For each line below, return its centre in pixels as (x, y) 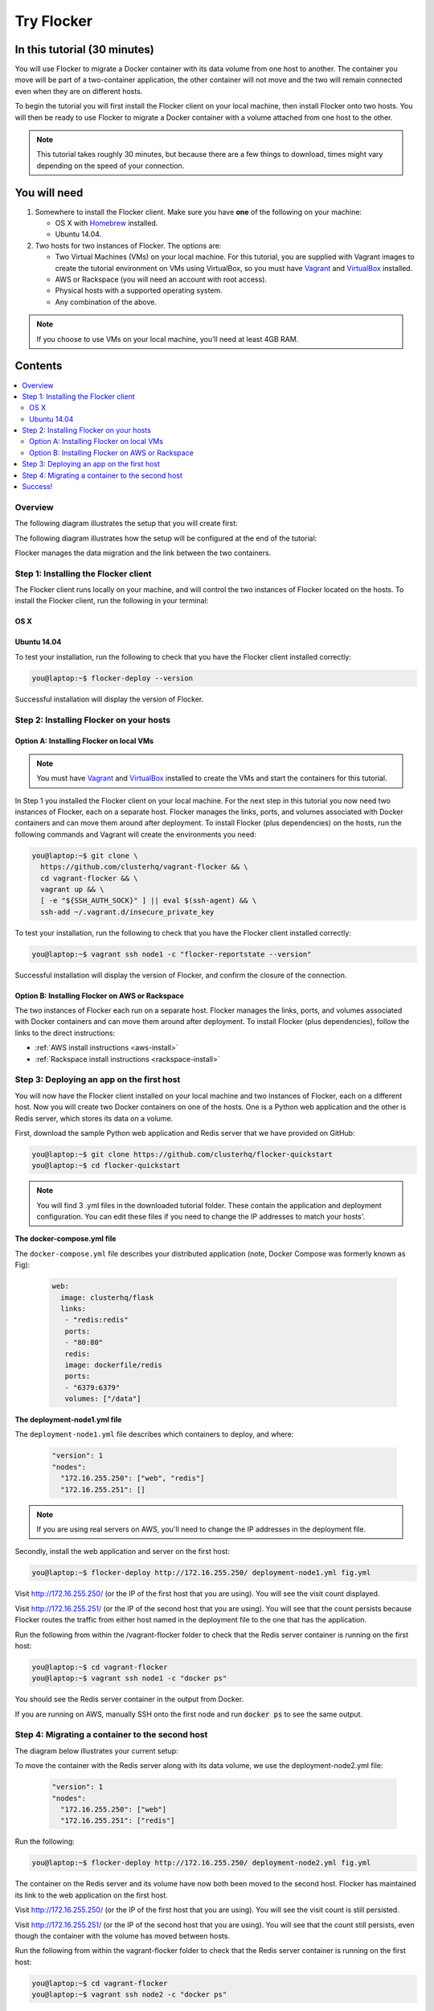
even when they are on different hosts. (79, 91)
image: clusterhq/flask (107, 1297)
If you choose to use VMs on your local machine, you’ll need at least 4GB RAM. (168, 339)
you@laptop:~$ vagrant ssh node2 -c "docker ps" (129, 1995)
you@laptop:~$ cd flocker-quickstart (106, 1166)
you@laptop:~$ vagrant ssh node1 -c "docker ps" (129, 1678)
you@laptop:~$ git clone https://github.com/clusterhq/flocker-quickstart (182, 1154)
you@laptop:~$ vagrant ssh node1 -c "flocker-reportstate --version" (172, 954)
